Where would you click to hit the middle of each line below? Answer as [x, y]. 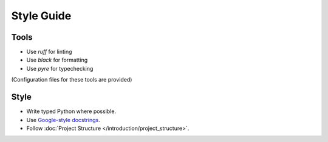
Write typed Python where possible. [71, 111]
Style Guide [41, 16]
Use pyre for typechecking [60, 68]
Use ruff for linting [49, 52]
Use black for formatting [57, 60]
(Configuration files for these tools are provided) [72, 80]
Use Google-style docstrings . [63, 120]
